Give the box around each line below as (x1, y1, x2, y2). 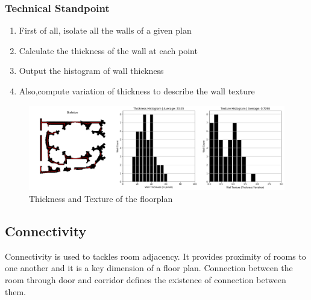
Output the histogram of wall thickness (19, 64, 164, 77)
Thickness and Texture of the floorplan (29, 192, 173, 204)
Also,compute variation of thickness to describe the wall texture (19, 85, 255, 97)
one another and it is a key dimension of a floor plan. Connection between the (5, 262, 293, 274)
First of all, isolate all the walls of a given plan (19, 24, 192, 37)
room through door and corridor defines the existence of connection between (5, 273, 286, 286)
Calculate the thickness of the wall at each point (19, 44, 198, 57)
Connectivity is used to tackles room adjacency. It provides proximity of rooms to (5, 249, 306, 262)
